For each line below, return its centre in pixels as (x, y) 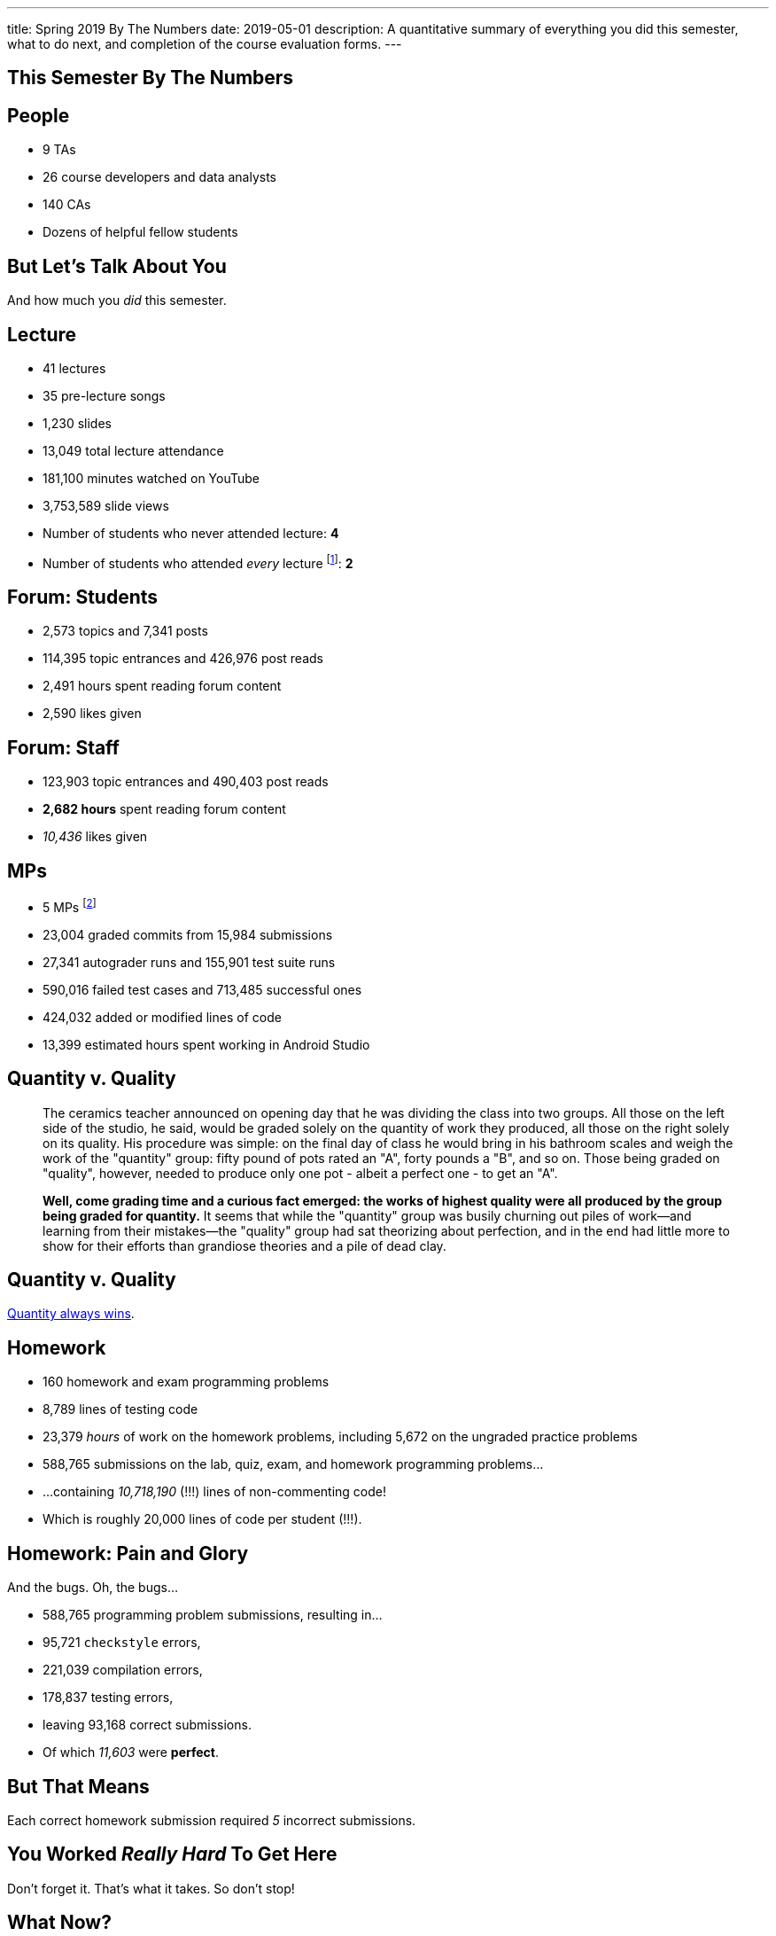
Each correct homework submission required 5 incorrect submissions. (212, 1821)
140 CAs (67, 205)
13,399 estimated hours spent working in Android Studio (206, 1044)
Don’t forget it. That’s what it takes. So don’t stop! (151, 1888)
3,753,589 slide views (106, 505)
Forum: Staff (63, 747)
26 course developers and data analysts (159, 177)
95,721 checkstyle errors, (122, 1643)
